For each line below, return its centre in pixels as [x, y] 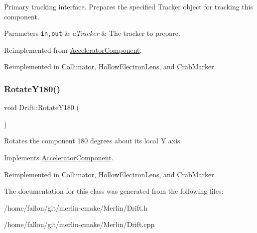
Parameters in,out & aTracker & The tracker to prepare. [92, 33]
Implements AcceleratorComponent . [59, 158]
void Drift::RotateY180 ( [42, 107]
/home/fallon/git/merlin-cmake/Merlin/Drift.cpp [79, 224]
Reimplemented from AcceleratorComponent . [73, 50]
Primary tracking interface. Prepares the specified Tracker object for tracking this [128, 6]
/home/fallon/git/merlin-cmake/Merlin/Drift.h [76, 207]
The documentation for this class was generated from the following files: [114, 191]
